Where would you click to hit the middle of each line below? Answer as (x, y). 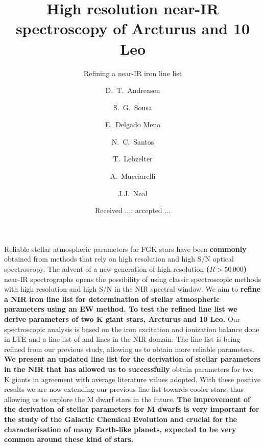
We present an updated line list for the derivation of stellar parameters (132, 359)
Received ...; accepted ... (133, 210)
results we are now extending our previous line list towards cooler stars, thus (124, 389)
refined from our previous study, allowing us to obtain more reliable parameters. (129, 349)
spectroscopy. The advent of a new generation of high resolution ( (107, 269)
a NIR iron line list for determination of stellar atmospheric (112, 299)
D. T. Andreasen (133, 90)
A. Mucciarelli (133, 176)
